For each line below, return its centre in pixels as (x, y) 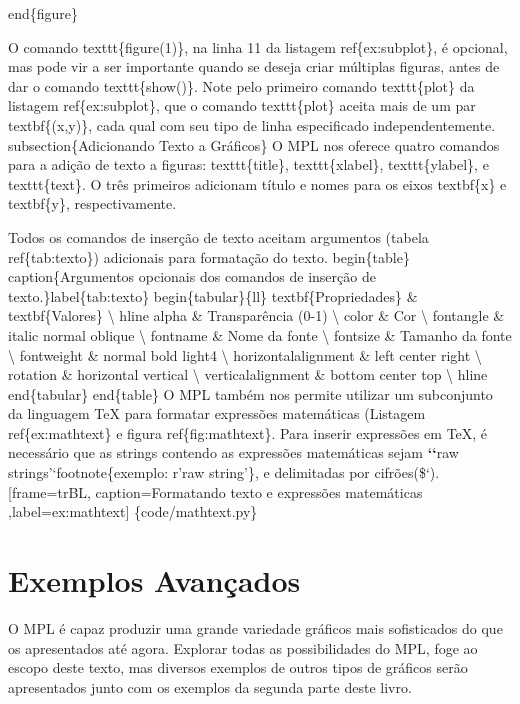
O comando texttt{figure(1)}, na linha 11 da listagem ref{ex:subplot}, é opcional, (258, 46)
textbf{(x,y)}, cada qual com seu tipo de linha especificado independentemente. (252, 124)
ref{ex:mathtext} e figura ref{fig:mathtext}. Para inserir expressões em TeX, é (248, 432)
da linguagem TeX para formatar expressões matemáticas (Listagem (217, 413)
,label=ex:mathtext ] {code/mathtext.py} (133, 511)
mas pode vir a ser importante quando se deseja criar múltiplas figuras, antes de (254, 66)
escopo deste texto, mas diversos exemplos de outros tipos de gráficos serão (238, 667)
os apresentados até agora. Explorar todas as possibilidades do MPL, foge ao (243, 647)
